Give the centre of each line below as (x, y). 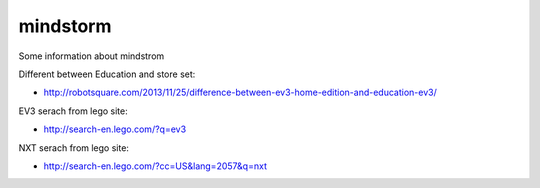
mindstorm (65, 26)
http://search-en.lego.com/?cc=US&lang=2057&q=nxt (155, 166)
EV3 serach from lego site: (73, 111)
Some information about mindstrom (91, 56)
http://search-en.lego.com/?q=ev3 (115, 129)
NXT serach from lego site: (74, 147)
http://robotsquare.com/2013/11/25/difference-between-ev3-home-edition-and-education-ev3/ (240, 92)
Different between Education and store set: (107, 74)
